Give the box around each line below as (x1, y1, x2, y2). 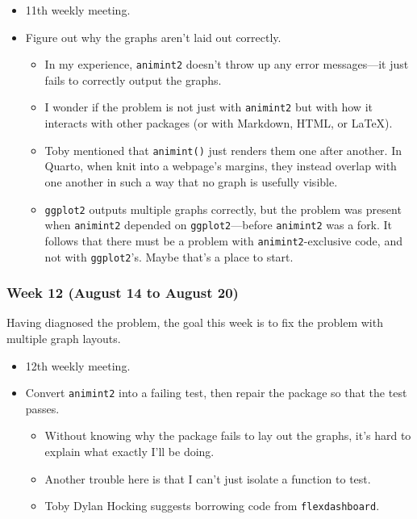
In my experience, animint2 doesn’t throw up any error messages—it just (44, 56, 409, 73)
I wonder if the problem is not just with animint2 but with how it (44, 98, 373, 115)
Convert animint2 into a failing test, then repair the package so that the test (25, 384, 407, 401)
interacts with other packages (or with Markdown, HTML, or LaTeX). (44, 115, 393, 132)
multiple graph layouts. (6, 329, 121, 346)
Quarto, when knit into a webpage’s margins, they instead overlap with (44, 157, 397, 174)
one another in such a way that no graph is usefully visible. (44, 173, 338, 190)
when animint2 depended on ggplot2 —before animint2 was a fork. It (44, 216, 393, 233)
